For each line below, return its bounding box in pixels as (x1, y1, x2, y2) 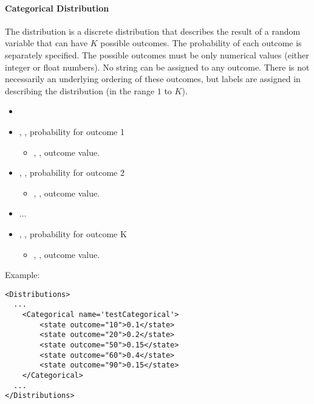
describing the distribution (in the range (5, 84, 155, 97)
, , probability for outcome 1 (19, 125, 125, 138)
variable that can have (5, 37, 88, 49)
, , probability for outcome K (19, 227, 127, 240)
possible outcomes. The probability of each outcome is (100, 37, 302, 49)
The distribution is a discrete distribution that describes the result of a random (5, 24, 301, 37)
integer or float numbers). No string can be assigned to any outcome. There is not (5, 60, 310, 73)
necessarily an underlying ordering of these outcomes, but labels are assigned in (5, 72, 301, 85)
